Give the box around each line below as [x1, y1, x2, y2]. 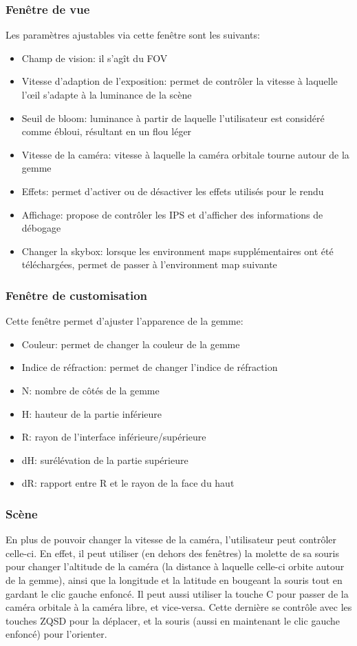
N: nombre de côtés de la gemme [21, 383, 160, 397]
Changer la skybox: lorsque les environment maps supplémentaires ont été [21, 243, 334, 258]
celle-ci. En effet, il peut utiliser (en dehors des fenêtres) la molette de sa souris [6, 545, 339, 560]
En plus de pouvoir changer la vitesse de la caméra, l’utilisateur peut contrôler [6, 532, 337, 547]
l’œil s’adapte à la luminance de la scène [21, 88, 192, 101]
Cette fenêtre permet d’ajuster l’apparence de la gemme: [6, 314, 244, 328]
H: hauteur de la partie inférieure [21, 406, 162, 421]
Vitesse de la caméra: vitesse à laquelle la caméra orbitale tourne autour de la [21, 147, 349, 161]
